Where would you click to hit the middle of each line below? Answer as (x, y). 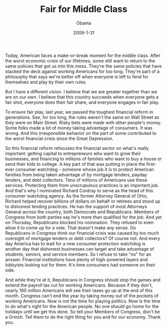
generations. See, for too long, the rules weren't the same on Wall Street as (82, 117)
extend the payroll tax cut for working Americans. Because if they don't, (79, 285)
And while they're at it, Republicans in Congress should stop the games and (83, 280)
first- (152, 164)
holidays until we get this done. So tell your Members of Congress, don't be (83, 312)
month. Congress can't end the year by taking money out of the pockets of (82, 296)
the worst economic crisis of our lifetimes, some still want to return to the (80, 60)
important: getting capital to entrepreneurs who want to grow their (73, 153)
